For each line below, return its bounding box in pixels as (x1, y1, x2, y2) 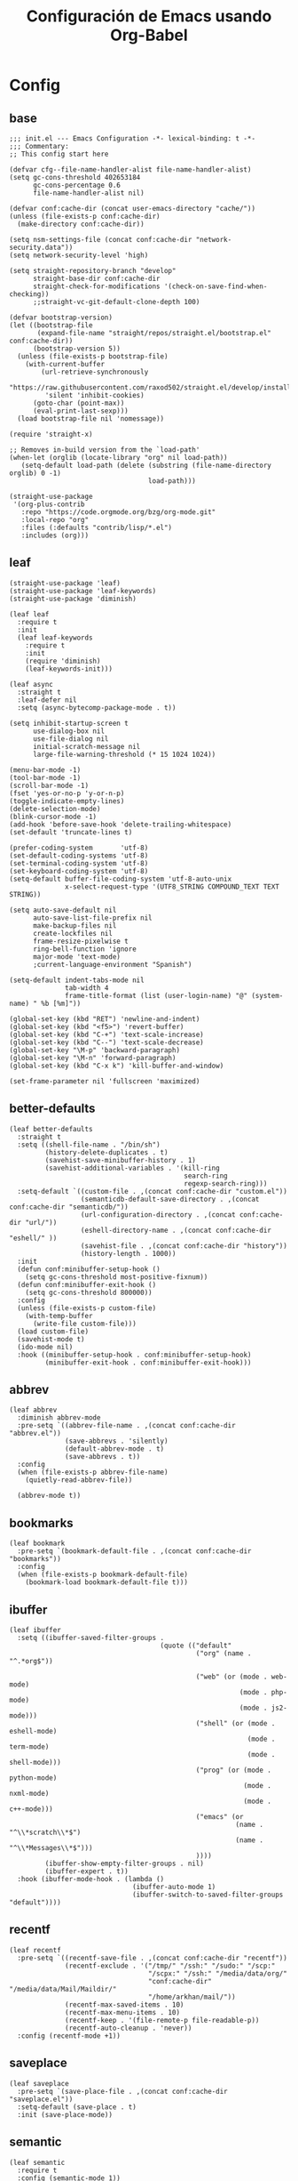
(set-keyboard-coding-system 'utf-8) (9, 866, 149, 875)
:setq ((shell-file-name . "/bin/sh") (17, 1140, 161, 1149)
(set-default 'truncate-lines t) (9, 827, 133, 837)
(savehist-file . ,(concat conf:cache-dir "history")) (80, 1241, 288, 1251)
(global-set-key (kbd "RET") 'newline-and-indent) (9, 1014, 200, 1024)
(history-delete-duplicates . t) (44, 1147, 169, 1157)
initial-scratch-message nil (32, 742, 141, 751)
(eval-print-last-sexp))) (32, 406, 129, 415)
